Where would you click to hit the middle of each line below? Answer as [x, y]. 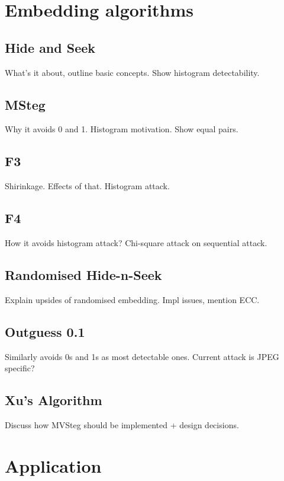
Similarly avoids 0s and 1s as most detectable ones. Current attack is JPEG [142, 356]
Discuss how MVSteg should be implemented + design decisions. [122, 424]
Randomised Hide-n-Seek [83, 274]
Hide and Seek [50, 47]
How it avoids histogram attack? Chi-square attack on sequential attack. [136, 242]
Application [53, 465]
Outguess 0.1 [45, 331]
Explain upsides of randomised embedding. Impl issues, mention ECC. [132, 299]
